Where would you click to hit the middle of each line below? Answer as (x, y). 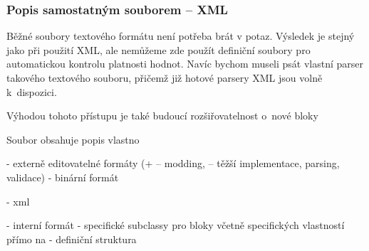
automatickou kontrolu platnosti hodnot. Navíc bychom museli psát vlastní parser (185, 64)
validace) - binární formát (63, 177)
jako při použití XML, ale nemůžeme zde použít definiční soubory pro (158, 49)
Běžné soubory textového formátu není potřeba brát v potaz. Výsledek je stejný (181, 36)
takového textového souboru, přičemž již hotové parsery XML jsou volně (165, 78)
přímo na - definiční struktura (72, 239)
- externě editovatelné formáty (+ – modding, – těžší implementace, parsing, (173, 163)
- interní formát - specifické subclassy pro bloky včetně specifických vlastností (176, 225)
